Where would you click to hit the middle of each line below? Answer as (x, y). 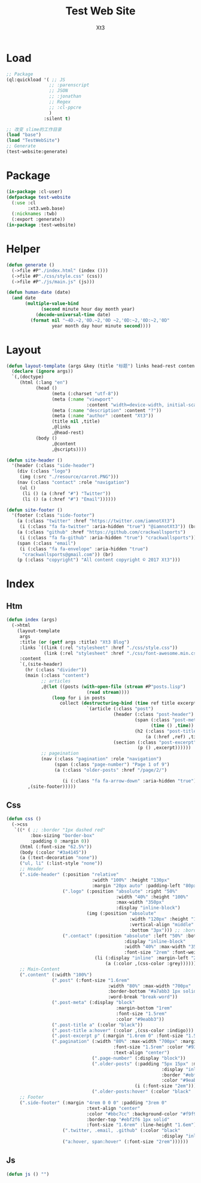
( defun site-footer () (34, 510)
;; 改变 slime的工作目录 (34, 129)
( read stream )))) (108, 692)
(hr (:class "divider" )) (56, 670)
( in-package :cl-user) (34, 192)
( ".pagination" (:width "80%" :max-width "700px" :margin (125, 1042)
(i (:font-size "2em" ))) (165, 1086)
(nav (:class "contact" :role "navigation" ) (73, 483)
